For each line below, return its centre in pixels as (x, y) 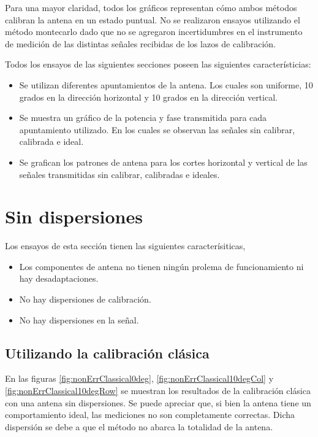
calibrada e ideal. (51, 141)
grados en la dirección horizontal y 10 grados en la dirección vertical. (148, 97)
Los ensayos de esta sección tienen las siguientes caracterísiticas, (125, 246)
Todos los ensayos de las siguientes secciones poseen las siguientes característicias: (158, 64)
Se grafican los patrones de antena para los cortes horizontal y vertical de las (163, 162)
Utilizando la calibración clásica (107, 353)
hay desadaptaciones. (59, 278)
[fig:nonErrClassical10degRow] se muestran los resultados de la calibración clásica (158, 391)
